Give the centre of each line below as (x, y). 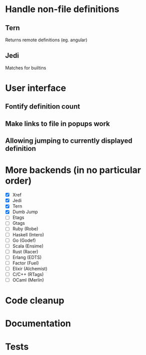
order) (18, 181)
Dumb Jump (25, 212)
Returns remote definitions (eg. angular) (46, 40)
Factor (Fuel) (25, 263)
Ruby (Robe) (25, 229)
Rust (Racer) (25, 251)
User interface (36, 88)
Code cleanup (35, 301)
